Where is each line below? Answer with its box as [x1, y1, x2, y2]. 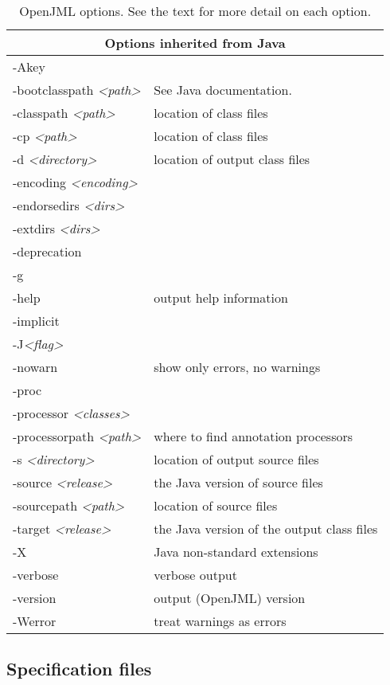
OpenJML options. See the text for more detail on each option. [19, 2, 372, 20]
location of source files [154, 496, 278, 515]
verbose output [154, 566, 237, 584]
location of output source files [154, 450, 319, 468]
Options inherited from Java [104, 33, 286, 52]
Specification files [6, 656, 152, 681]
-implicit [13, 311, 60, 330]
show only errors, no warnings [154, 358, 321, 376]
